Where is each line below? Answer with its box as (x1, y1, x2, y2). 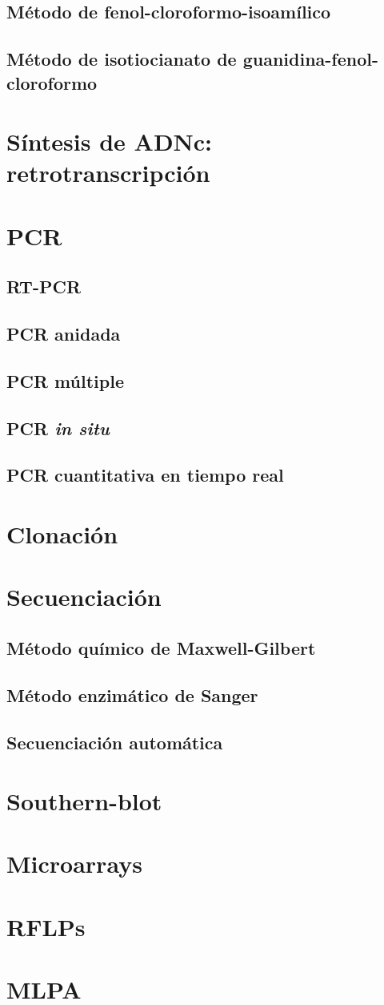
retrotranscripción (6, 156, 210, 189)
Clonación (6, 517, 118, 550)
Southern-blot (6, 785, 162, 817)
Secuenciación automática (6, 729, 223, 754)
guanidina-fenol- (242, 46, 379, 71)
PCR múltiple (6, 368, 124, 393)
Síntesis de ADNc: (6, 125, 213, 158)
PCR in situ (6, 415, 110, 440)
